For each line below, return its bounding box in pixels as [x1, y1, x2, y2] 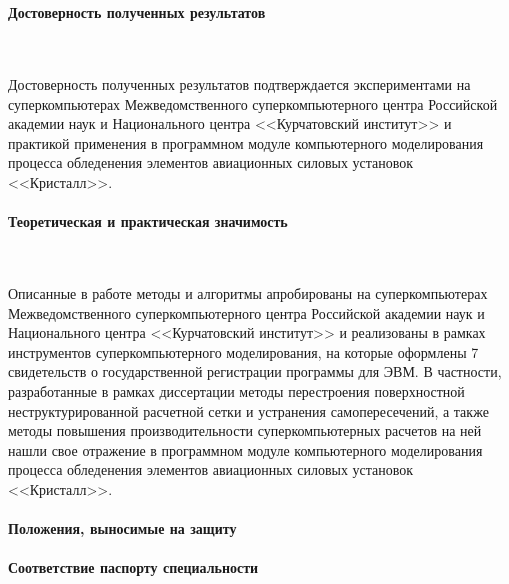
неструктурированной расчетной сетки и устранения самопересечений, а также [8, 400, 489, 421]
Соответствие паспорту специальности [8, 557, 259, 578]
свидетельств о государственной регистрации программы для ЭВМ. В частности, [8, 361, 502, 382]
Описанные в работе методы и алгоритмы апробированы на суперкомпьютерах [8, 282, 488, 303]
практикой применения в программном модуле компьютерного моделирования [8, 132, 484, 153]
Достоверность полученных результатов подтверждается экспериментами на [8, 73, 471, 94]
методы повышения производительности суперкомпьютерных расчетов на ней [8, 420, 482, 441]
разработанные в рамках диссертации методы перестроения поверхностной [8, 380, 465, 401]
